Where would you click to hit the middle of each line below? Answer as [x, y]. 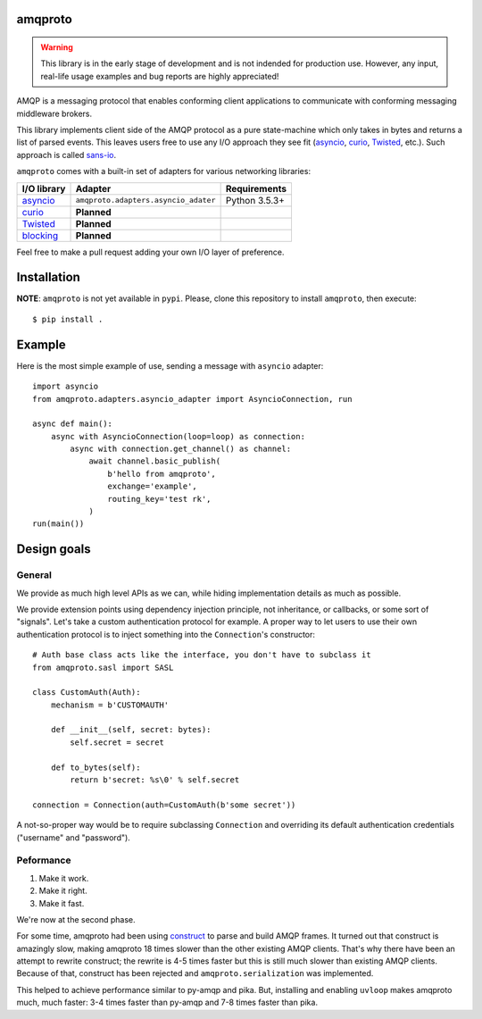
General [34, 575]
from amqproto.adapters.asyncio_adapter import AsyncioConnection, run [192, 399]
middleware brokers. [54, 113]
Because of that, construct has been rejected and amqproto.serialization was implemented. [195, 973]
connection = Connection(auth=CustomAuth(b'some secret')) [164, 805]
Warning [57, 47]
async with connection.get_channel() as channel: [181, 449]
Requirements [256, 188]
